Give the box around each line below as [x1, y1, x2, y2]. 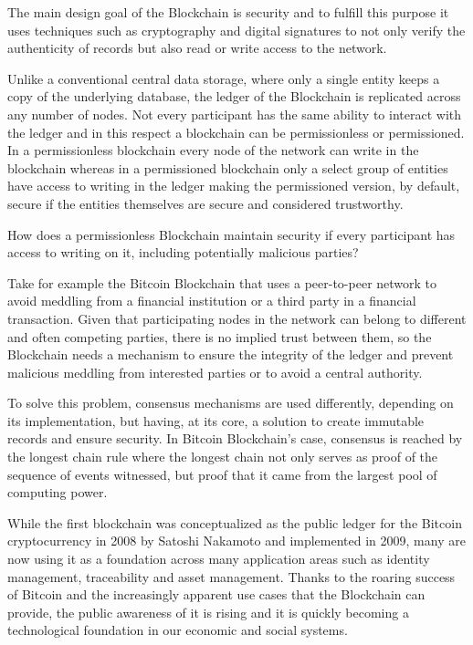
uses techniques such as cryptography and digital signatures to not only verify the [7, 20, 466, 39]
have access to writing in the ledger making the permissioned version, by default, [7, 176, 460, 195]
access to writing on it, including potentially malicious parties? [7, 243, 359, 262]
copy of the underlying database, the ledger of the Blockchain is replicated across [7, 87, 461, 106]
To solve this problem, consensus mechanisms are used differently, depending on [7, 393, 454, 412]
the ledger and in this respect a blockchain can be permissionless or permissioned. [7, 122, 465, 141]
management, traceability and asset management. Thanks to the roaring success [7, 567, 456, 586]
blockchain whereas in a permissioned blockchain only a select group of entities [7, 158, 448, 177]
